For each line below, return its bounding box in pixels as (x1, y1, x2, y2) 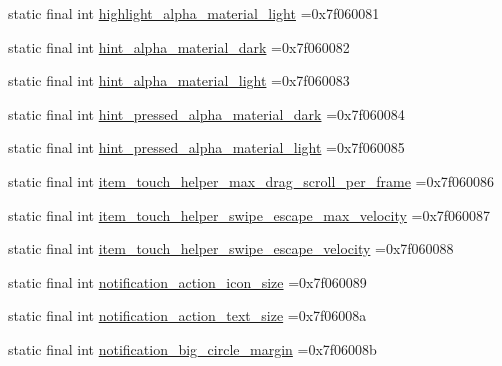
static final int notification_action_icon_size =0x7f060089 (8, 271, 367, 292)
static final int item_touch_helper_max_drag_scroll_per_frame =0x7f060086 (8, 170, 495, 191)
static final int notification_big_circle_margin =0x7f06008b (8, 338, 377, 359)
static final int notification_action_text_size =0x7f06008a (8, 305, 367, 326)
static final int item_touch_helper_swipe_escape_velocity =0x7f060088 (8, 238, 454, 259)
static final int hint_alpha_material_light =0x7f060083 (8, 70, 350, 91)
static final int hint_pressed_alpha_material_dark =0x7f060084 (8, 103, 405, 124)
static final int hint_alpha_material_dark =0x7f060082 (8, 36, 350, 57)
